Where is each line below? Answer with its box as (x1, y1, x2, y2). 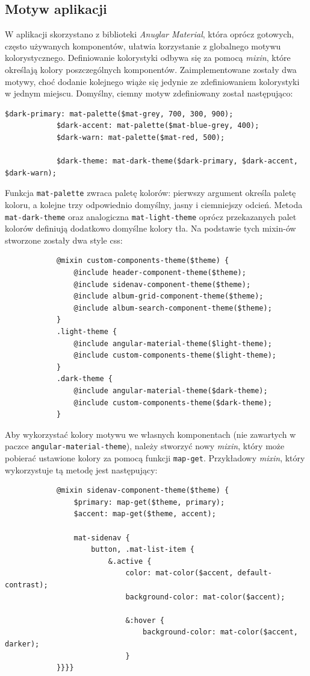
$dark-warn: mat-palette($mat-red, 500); (56, 133, 225, 142)
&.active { (108, 557, 152, 566)
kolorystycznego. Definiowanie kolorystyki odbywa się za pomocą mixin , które (5, 51, 291, 64)
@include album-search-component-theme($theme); (73, 303, 272, 312)
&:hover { (125, 616, 164, 625)
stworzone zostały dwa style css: (5, 233, 123, 246)
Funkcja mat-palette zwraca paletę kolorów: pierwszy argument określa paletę (5, 186, 296, 199)
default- (237, 569, 272, 578)
